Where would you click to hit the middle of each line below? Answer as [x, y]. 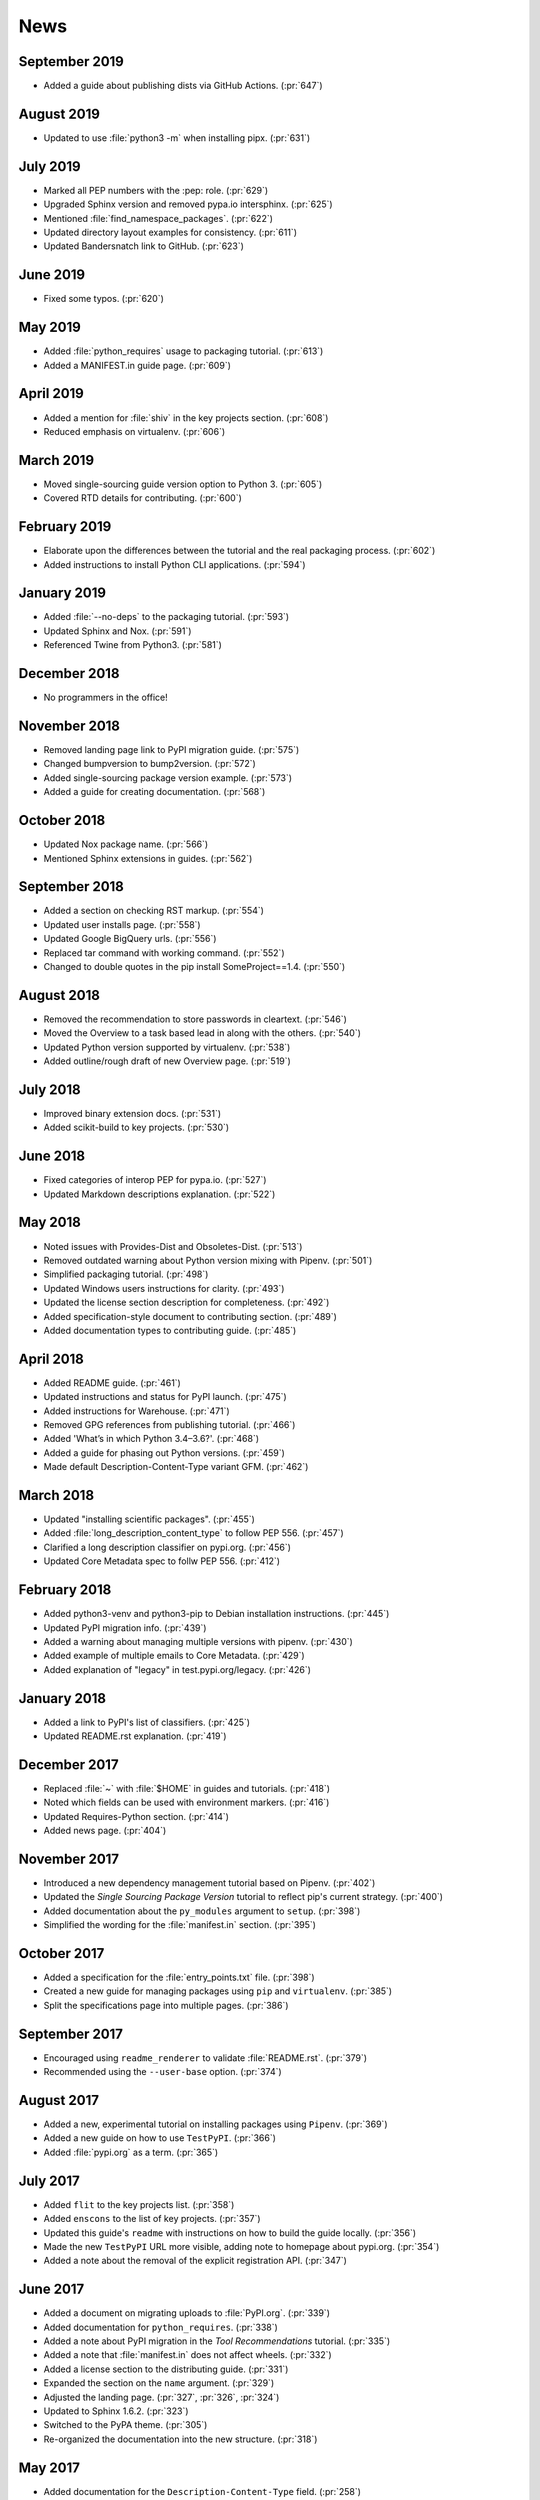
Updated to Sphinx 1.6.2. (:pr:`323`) [116, 2411]
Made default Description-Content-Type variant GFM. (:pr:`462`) [176, 1467]
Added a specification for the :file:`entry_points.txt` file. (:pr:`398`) [179, 1977]
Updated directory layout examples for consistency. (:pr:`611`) [170, 232]
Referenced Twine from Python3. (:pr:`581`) [132, 645]
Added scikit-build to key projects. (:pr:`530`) [136, 1127]
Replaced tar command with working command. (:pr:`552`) [164, 952]
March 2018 [56, 1495]
